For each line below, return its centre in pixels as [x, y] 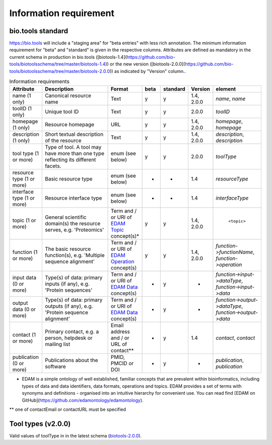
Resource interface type [73, 198]
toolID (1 [22, 109]
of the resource [63, 141]
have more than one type [75, 153]
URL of [119, 344]
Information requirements [40, 81]
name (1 [22, 96]
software [55, 367]
